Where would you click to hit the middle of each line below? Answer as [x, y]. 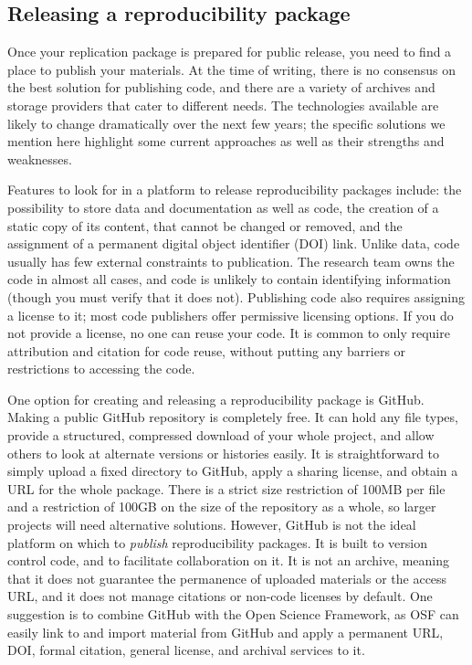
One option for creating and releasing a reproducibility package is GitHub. [216, 399]
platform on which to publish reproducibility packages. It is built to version [217, 542]
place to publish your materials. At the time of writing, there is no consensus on [231, 69]
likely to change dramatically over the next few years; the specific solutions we [226, 123]
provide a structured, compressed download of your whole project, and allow [221, 435]
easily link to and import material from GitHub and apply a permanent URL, [226, 632]
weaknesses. [40, 158]
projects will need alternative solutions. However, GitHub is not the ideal [212, 525]
